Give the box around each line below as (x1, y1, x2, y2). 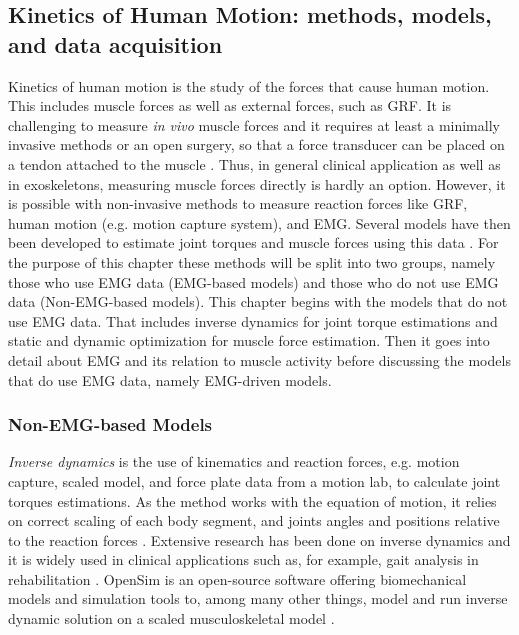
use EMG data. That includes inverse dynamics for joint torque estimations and (8, 310, 498, 331)
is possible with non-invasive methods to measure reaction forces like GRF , (8, 193, 468, 214)
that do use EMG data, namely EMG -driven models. (8, 369, 332, 390)
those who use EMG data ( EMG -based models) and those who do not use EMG (8, 271, 499, 292)
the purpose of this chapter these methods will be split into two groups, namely (8, 251, 496, 272)
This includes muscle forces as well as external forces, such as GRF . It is (8, 95, 452, 116)
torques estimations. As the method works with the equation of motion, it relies (8, 490, 497, 511)
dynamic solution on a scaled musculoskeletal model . (8, 608, 335, 629)
